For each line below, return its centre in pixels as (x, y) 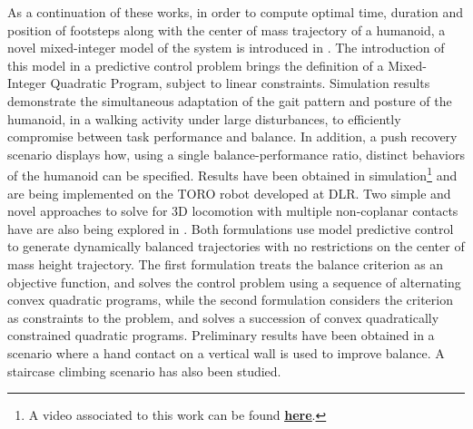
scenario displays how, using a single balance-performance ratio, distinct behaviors (236, 154)
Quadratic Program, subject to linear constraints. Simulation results (240, 83)
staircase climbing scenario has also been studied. (144, 370)
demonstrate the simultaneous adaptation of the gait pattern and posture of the (230, 100)
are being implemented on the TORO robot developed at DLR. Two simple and (229, 193)
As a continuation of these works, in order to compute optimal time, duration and (236, 12)
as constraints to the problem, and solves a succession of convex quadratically (223, 317)
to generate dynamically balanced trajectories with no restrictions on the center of (236, 246)
